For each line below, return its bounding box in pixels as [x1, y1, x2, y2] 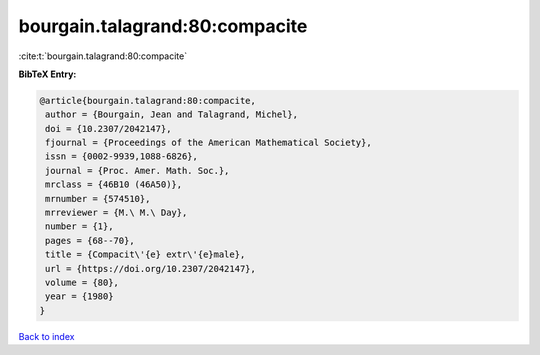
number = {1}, [45, 221, 114, 232]
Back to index [18, 330, 75, 342]
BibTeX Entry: [18, 68, 77, 80]
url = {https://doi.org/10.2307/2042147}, [45, 263, 257, 274]
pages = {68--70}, [45, 235, 135, 246]
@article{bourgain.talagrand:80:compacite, [39, 95, 257, 106]
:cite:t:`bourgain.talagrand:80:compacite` [18, 50, 188, 62]
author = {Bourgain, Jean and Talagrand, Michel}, [45, 109, 299, 120]
